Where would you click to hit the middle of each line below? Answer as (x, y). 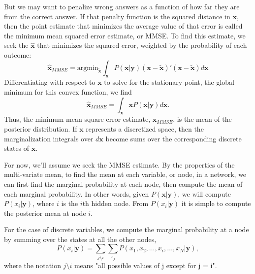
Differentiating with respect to (50, 82)
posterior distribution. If (41, 128)
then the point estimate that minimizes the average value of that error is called (123, 26)
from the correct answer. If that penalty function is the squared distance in (117, 16)
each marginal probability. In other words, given (77, 193)
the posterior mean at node (45, 213)
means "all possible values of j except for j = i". (145, 265)
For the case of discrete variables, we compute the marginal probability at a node (127, 229)
